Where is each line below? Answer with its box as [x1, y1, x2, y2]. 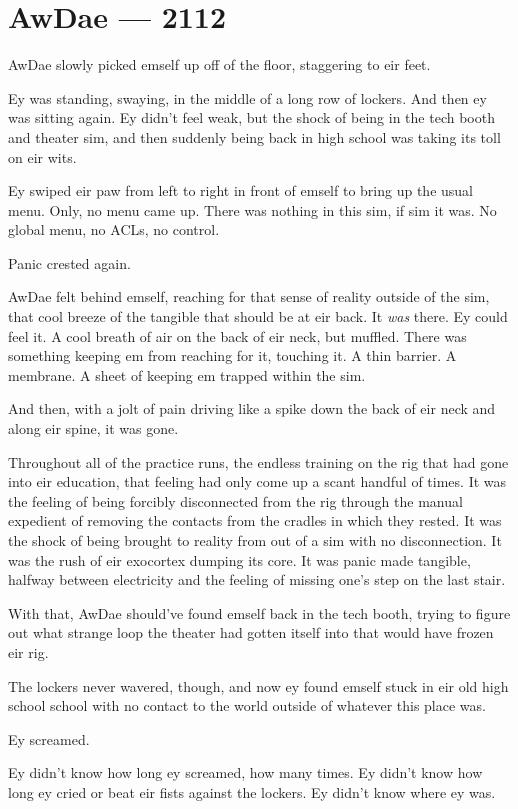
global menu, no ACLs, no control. [8, 219, 220, 240]
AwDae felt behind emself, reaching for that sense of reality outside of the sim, [8, 286, 490, 307]
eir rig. [8, 641, 49, 662]
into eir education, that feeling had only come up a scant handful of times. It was [8, 471, 507, 492]
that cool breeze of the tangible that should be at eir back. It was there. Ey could [8, 306, 508, 327]
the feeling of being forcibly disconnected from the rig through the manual [8, 490, 463, 511]
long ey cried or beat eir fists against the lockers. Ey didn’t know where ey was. [8, 781, 496, 802]
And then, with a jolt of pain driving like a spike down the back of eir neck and [8, 398, 496, 419]
